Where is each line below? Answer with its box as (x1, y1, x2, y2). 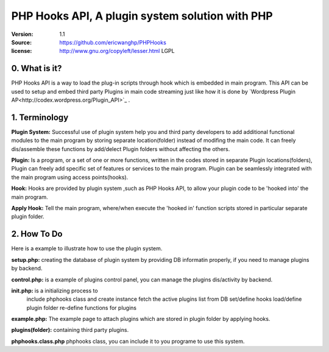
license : (11, 48, 32, 55)
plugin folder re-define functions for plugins (26, 304, 137, 311)
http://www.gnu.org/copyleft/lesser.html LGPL (59, 48, 175, 55)
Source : (11, 38, 32, 46)
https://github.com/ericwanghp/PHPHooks (59, 38, 167, 46)
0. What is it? (11, 63, 62, 74)
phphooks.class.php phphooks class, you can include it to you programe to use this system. (11, 337, 245, 345)
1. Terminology (11, 112, 69, 122)
